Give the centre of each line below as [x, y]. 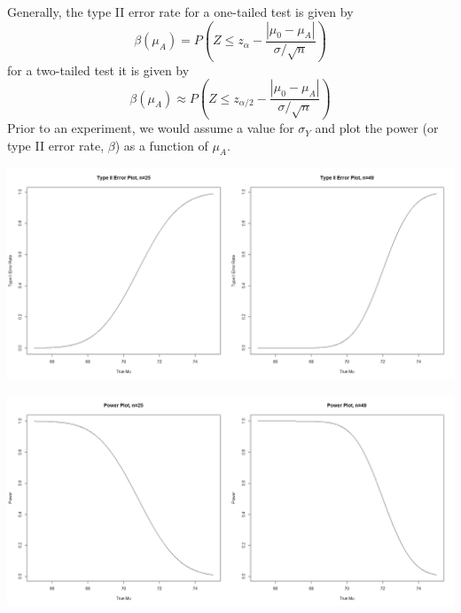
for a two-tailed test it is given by [98, 70]
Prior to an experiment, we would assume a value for [151, 128]
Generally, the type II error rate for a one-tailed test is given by [180, 12]
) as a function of [161, 145]
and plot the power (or [377, 128]
